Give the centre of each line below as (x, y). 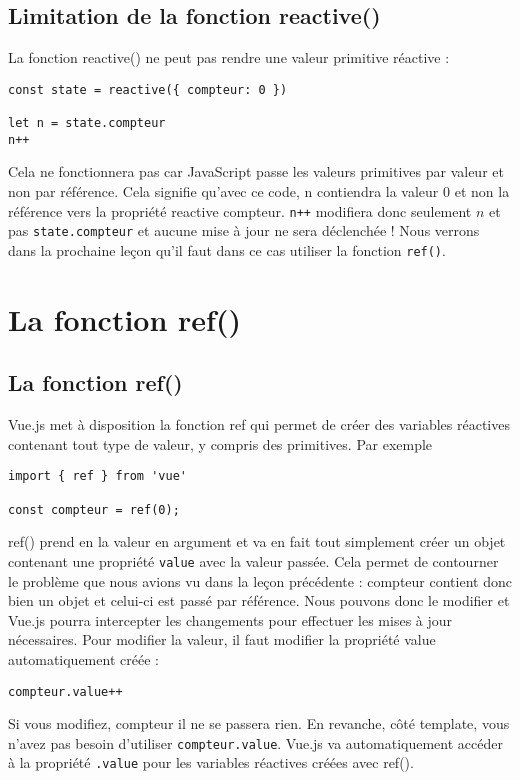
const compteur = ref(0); (94, 509)
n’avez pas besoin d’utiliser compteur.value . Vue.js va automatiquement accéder (255, 742)
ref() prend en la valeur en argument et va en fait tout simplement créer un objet (257, 541)
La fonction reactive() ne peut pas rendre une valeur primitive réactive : (229, 57)
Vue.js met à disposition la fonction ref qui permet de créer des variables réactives (259, 424)
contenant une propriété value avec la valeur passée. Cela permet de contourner (253, 560)
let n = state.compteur (87, 123)
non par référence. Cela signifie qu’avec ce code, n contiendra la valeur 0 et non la (259, 191)
